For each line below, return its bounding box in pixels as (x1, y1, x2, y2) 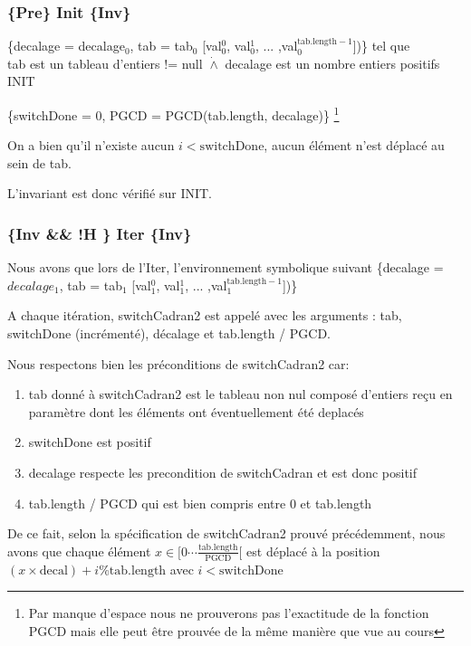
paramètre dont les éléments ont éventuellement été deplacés (28, 402, 364, 421)
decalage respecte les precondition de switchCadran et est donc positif (28, 463, 418, 481)
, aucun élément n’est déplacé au (264, 136, 445, 155)
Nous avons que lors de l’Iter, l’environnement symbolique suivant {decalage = (7, 258, 444, 277)
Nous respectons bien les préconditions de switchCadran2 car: (7, 354, 350, 373)
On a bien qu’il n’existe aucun (7, 136, 175, 155)
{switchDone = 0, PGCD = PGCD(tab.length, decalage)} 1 (7, 103, 340, 124)
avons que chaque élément (7, 541, 151, 560)
